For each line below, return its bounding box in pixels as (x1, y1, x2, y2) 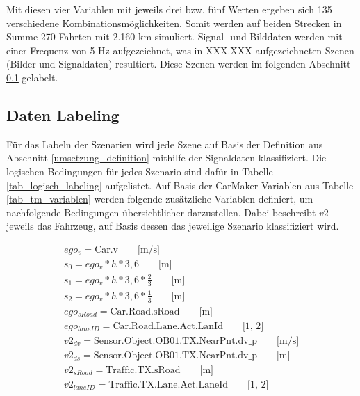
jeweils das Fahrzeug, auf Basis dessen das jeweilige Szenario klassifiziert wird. (6, 219, 339, 233)
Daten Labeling (6, 104, 120, 125)
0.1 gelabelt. (6, 70, 58, 84)
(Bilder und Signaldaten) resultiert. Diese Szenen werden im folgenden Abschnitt (6, 56, 351, 71)
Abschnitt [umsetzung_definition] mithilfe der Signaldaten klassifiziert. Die (6, 150, 327, 165)
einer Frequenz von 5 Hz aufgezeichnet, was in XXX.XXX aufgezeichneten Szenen (6, 42, 354, 57)
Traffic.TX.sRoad (106, 365, 181, 375)
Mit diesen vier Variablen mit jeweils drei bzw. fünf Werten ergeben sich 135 (6, 2, 332, 16)
